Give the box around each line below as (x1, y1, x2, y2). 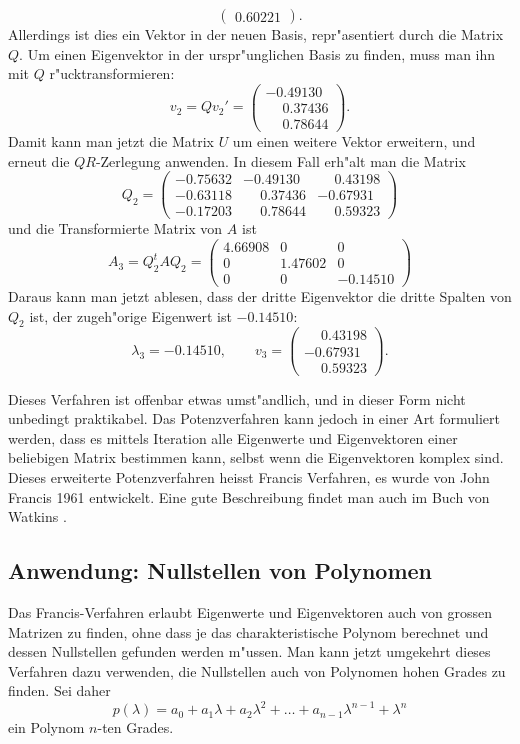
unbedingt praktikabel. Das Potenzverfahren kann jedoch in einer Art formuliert (8, 408, 500, 429)
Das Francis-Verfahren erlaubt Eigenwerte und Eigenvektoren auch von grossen (8, 601, 492, 622)
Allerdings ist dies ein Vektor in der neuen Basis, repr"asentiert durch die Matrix (8, 24, 504, 44)
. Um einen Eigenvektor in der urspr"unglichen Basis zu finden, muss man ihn (19, 43, 496, 64)
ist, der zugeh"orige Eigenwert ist (29, 305, 232, 326)
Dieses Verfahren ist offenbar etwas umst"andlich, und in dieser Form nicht (8, 388, 466, 409)
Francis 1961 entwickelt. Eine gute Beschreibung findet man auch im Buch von (8, 486, 490, 507)
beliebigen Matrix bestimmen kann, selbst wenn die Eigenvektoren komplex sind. (8, 447, 504, 468)
